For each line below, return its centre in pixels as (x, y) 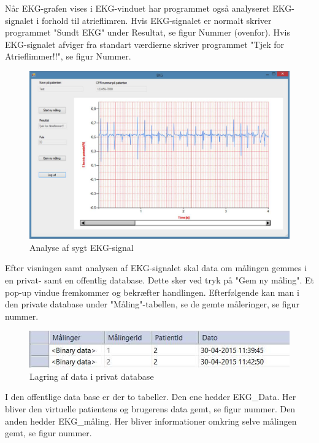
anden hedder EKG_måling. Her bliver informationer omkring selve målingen (151, 421)
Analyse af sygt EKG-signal (82, 247)
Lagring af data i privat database (92, 376)
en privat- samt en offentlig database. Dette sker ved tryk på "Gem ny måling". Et (159, 280)
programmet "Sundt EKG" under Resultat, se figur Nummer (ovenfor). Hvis (148, 32)
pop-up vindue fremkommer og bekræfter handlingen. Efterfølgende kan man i (152, 292)
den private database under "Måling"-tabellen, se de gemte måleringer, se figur (152, 304)
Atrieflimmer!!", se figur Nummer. (68, 56)
